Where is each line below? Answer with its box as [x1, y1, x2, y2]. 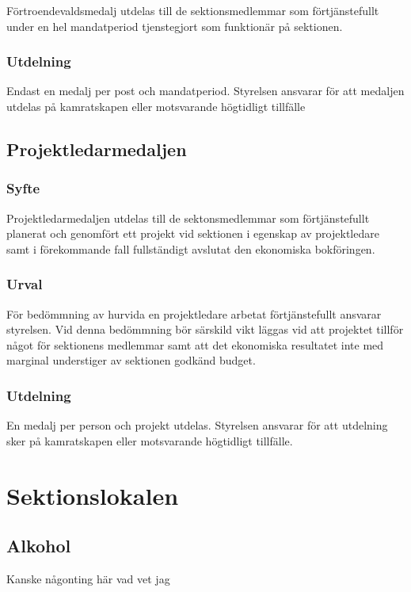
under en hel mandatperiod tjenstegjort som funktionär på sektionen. [6, 17, 343, 34]
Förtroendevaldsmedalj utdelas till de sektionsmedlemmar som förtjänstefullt [6, 2, 379, 18]
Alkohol [6, 533, 71, 558]
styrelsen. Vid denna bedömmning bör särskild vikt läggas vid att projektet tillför [6, 321, 404, 338]
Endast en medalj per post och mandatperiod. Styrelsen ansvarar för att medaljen [6, 82, 405, 99]
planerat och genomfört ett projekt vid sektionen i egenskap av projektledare [6, 225, 379, 242]
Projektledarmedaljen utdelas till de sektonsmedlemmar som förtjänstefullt [6, 209, 370, 226]
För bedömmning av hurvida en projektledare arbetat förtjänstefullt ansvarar [6, 305, 382, 322]
